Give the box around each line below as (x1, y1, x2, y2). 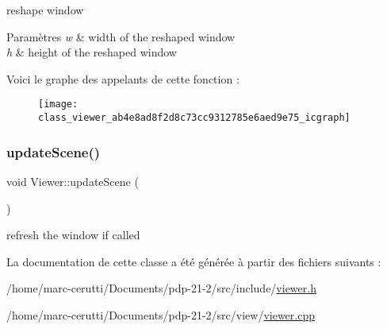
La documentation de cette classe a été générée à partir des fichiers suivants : (6, 253, 381, 269)
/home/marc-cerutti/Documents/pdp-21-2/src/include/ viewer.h (6, 280, 316, 296)
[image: (38, 99, 79, 110)
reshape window (6, 2, 84, 17)
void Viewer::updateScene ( (6, 172, 139, 189)
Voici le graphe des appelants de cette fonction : (6, 70, 239, 87)
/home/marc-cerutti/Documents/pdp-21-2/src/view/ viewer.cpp (6, 306, 316, 323)
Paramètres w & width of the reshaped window (6, 28, 236, 45)
